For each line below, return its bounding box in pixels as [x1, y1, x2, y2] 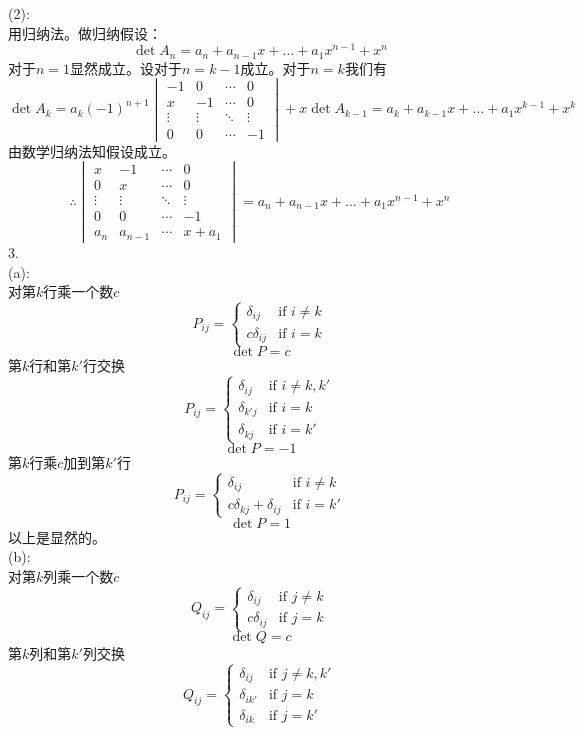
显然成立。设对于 [70, 57, 183, 78]
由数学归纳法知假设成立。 [8, 140, 176, 161]
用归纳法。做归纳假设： [8, 22, 162, 43]
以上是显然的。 [8, 526, 106, 547]
